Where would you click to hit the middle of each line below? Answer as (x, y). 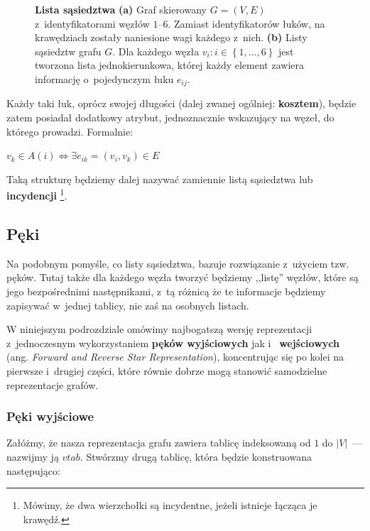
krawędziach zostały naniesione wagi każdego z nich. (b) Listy (171, 37)
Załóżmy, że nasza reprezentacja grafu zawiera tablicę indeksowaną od (159, 443)
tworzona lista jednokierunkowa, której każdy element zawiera (169, 65)
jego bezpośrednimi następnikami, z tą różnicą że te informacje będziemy (166, 291)
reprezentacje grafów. (53, 384)
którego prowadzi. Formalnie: (70, 131)
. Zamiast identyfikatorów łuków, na (246, 23)
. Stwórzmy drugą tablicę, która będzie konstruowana (196, 456)
